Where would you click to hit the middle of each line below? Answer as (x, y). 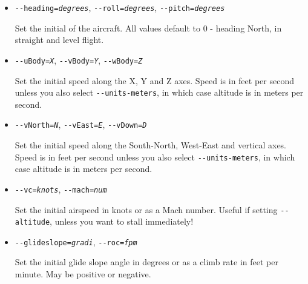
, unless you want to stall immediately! (122, 221)
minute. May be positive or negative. (83, 274)
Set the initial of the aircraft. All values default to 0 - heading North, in (148, 28)
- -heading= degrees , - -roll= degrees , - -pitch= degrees (120, 7)
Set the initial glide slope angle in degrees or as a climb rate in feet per (146, 262)
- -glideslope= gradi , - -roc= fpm (76, 241)
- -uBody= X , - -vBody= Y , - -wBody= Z (79, 60)
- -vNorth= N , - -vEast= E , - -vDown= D (81, 124)
